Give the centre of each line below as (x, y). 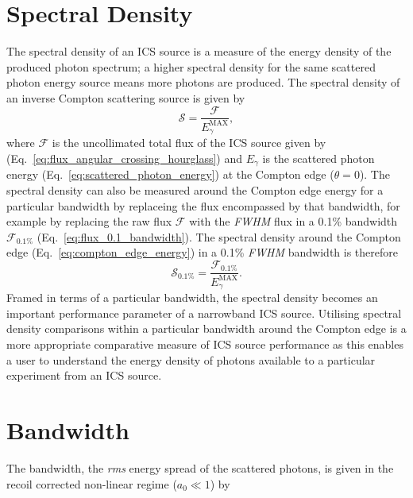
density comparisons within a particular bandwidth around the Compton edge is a (206, 328)
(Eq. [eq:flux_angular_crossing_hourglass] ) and (125, 158)
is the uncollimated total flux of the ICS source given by (189, 143)
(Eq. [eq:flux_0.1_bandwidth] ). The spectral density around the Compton (219, 236)
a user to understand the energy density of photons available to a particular (191, 359)
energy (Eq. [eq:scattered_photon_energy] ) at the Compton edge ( (170, 174)
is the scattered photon (318, 158)
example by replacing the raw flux (89, 221)
